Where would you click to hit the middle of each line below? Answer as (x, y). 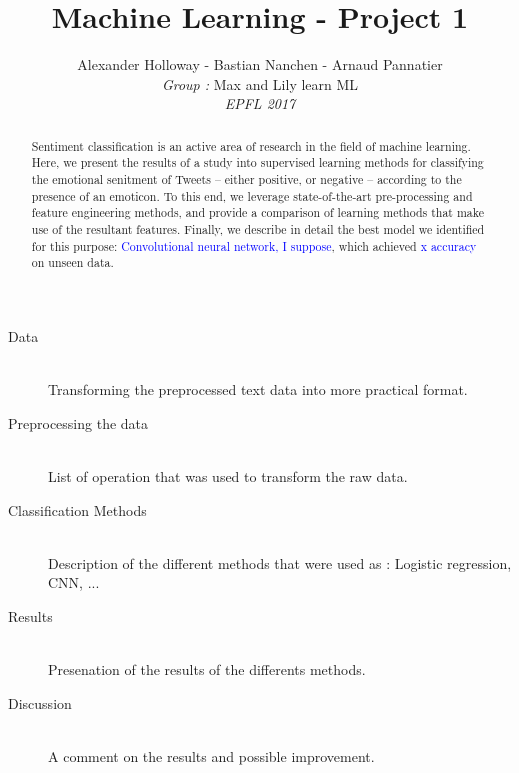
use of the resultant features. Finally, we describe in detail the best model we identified (258, 228)
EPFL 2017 (260, 103)
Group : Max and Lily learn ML (260, 83)
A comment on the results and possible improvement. (211, 755)
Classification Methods (77, 509)
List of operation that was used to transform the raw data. (228, 475)
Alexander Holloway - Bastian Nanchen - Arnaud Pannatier (260, 64)
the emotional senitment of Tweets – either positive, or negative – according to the (246, 179)
